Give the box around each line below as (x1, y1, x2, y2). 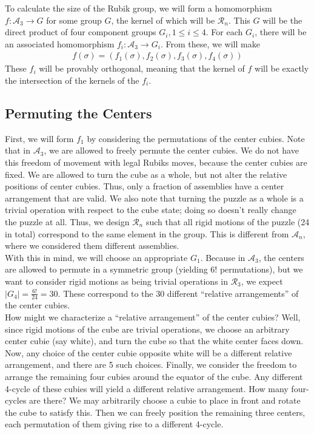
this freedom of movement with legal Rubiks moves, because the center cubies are (5, 155, 307, 168)
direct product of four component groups (5, 25, 156, 38)
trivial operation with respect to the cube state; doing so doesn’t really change (5, 203, 296, 216)
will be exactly (255, 62, 309, 75)
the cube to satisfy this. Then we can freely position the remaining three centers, (5, 405, 306, 418)
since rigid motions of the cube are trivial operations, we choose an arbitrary (5, 322, 290, 335)
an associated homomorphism (5, 37, 115, 50)
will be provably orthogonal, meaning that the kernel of (39, 62, 245, 75)
